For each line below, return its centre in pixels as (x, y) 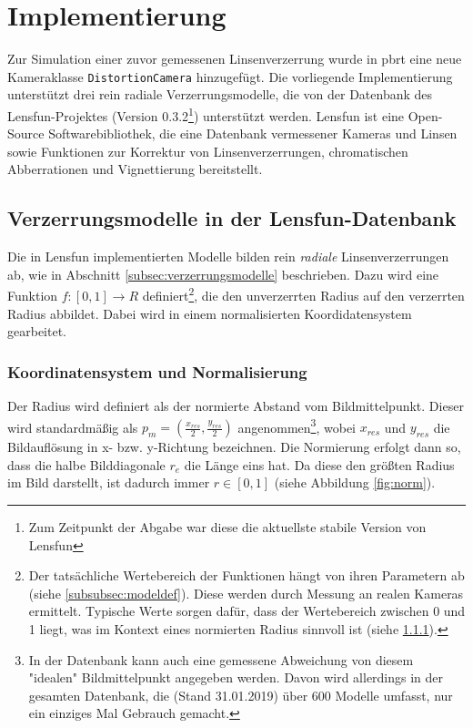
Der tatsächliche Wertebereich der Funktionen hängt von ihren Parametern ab (247, 575)
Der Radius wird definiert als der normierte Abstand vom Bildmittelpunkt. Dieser (236, 406)
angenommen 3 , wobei (297, 426)
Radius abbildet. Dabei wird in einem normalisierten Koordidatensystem (210, 313)
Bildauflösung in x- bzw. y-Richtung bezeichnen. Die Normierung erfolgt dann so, (234, 447)
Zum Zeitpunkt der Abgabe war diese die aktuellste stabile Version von (227, 527)
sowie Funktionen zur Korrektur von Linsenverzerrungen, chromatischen (208, 151)
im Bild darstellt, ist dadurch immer (109, 482)
